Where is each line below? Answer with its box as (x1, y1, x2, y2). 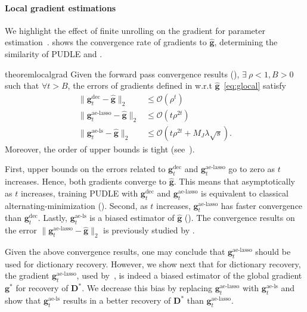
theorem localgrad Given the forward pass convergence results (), (5, 67, 240, 80)
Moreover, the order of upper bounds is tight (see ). (5, 142, 195, 155)
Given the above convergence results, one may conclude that (5, 245, 225, 258)
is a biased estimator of (89, 211, 175, 224)
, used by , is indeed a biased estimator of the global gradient (76, 269, 302, 282)
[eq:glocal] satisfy (224, 79, 286, 92)
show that (5, 294, 41, 307)
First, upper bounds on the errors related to (5, 163, 166, 175)
